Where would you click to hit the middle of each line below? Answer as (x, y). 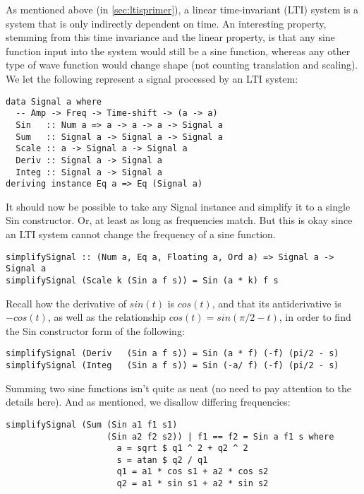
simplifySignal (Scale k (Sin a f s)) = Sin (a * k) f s (142, 280)
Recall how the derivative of (66, 303)
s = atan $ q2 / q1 (162, 460)
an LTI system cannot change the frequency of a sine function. (141, 234)
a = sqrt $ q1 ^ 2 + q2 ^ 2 (182, 448)
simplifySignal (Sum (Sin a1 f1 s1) (92, 424)
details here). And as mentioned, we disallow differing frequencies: (148, 402)
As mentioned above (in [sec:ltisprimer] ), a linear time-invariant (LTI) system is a (182, 9)
